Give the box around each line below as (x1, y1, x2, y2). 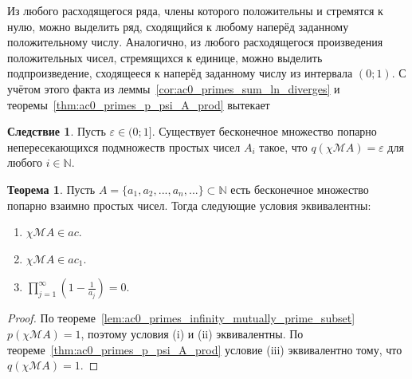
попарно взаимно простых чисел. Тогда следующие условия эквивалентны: (7, 196, 371, 213)
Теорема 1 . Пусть (7, 180, 96, 197)
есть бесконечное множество (230, 180, 369, 197)
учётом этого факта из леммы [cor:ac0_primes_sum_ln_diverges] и (7, 80, 340, 97)
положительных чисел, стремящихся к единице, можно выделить (7, 49, 323, 65)
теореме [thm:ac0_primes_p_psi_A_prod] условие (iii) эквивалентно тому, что (7, 341, 402, 357)
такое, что (259, 138, 308, 155)
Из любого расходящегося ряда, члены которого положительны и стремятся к (7, 2, 383, 18)
